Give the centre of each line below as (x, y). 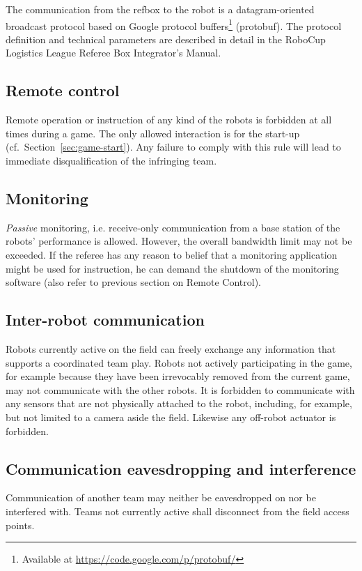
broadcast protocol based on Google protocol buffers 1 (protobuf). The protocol (174, 24)
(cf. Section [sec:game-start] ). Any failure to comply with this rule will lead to (173, 147)
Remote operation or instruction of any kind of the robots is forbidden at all (169, 120)
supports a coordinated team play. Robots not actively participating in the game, (179, 362)
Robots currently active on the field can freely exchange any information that (171, 348)
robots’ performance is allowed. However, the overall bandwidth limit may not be (179, 241)
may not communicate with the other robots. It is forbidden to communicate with (180, 389)
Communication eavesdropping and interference (181, 468)
